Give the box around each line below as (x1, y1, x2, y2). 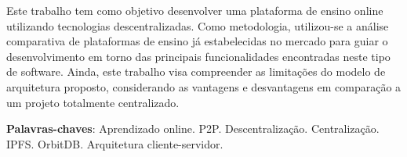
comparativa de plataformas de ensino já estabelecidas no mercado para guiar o (6, 33, 388, 49)
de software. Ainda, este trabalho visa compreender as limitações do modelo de (6, 63, 386, 80)
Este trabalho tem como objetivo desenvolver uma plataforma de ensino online (6, 2, 383, 18)
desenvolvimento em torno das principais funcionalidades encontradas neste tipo (6, 48, 391, 64)
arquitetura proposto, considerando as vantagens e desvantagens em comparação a (6, 78, 402, 95)
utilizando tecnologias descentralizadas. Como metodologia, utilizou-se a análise (6, 17, 389, 34)
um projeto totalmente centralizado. (6, 94, 180, 110)
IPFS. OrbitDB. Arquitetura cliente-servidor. (6, 135, 223, 152)
